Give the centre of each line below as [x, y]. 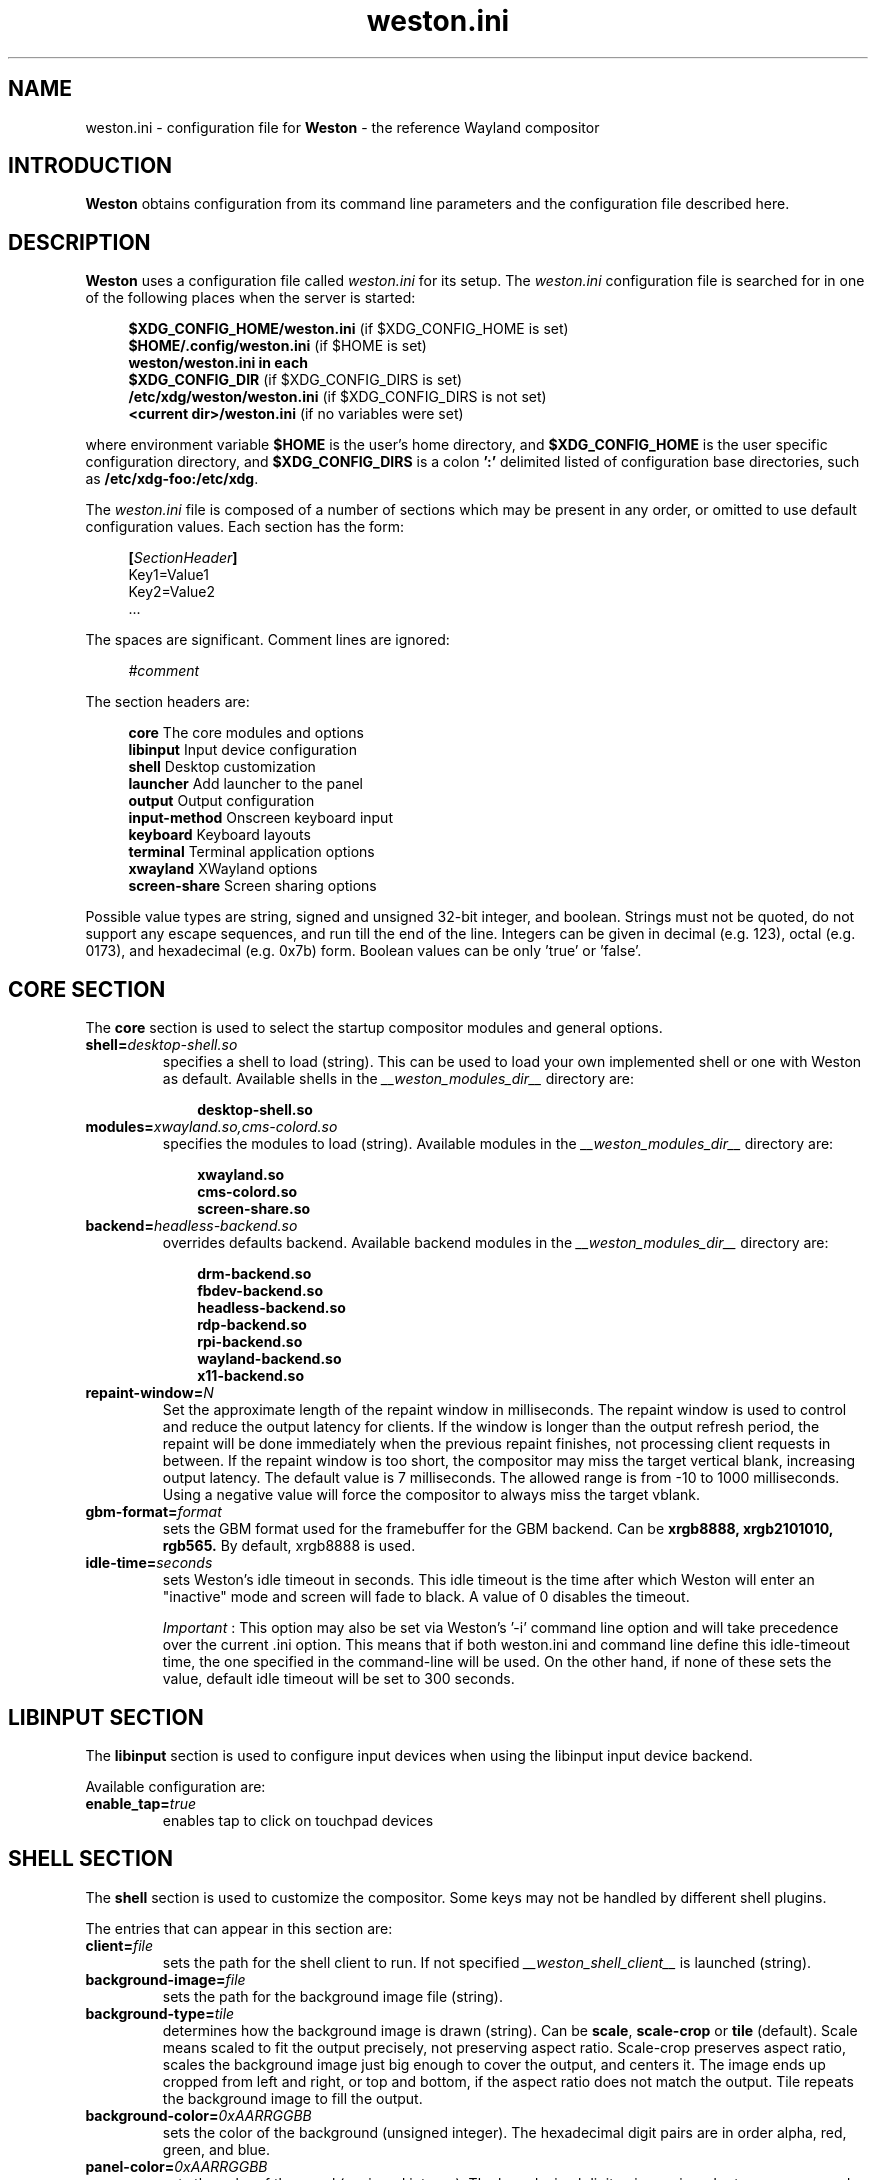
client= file [119, 1945]
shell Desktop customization [222, 767]
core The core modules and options [246, 733]
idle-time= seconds [149, 1563]
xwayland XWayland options [223, 869]
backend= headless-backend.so [191, 1226]
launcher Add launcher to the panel [246, 784]
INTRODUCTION [90, 166]
